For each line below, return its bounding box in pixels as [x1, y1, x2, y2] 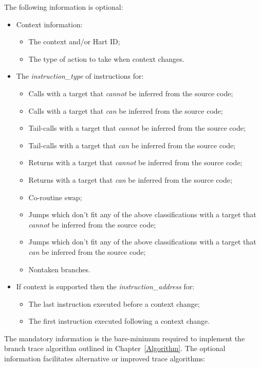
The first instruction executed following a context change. [28, 316, 210, 326]
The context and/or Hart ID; [28, 36, 120, 47]
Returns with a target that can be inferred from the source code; [28, 174, 232, 185]
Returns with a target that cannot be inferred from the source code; [28, 157, 243, 168]
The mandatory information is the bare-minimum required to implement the [4, 333, 245, 343]
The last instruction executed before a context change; [28, 298, 200, 309]
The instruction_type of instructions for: [16, 71, 144, 81]
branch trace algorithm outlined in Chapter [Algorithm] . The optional [4, 343, 226, 354]
